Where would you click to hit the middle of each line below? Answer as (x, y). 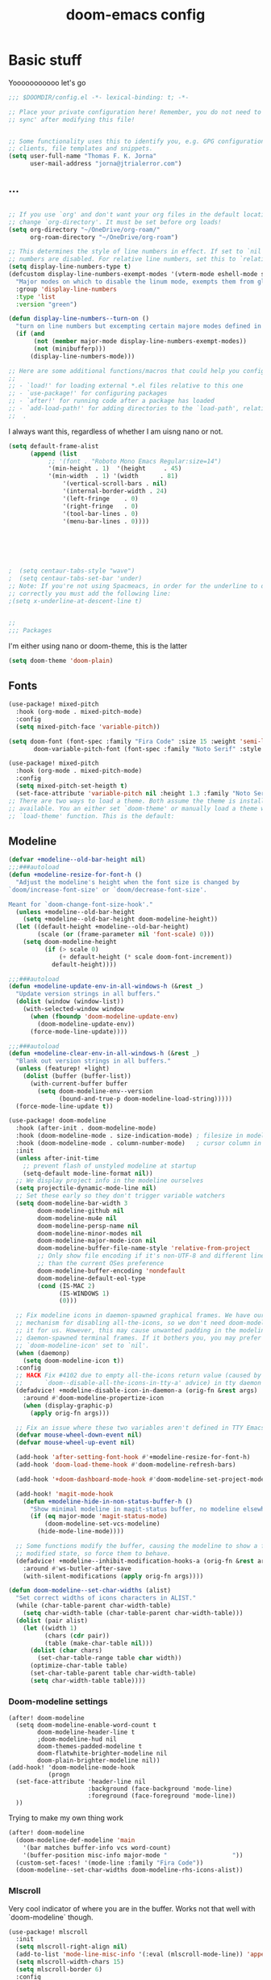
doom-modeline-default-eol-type (92, 1278)
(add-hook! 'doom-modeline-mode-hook (72, 1768)
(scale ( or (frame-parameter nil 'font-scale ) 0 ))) (126, 934)
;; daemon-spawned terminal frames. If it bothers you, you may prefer (139, 1338)
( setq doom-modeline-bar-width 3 (72, 1203)
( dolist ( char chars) (66, 1651)
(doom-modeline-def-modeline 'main (75, 1840)
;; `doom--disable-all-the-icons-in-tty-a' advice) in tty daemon (139, 1383)
